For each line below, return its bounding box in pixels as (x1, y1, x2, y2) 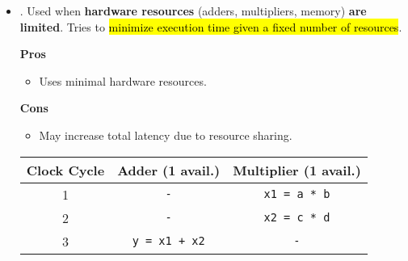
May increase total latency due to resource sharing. (39, 126, 292, 143)
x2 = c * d (263, 211, 330, 225)
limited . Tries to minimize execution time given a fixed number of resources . (19, 18, 402, 35)
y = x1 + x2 (132, 234, 205, 248)
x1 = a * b (263, 187, 330, 201)
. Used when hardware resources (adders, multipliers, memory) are (19, 2, 367, 19)
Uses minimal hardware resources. (39, 72, 207, 89)
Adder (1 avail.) (117, 160, 221, 179)
